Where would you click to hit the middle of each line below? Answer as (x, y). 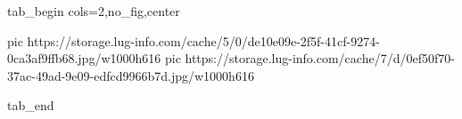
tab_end (31, 105)
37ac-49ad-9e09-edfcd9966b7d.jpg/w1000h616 (131, 75)
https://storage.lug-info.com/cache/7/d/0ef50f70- (320, 58)
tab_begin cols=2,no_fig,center (94, 11)
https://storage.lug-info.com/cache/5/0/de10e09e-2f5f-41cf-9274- (203, 40)
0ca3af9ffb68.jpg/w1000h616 (84, 58)
